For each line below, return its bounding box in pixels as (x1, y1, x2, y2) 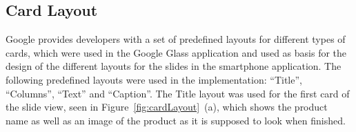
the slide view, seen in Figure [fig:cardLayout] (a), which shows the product (6, 100, 328, 114)
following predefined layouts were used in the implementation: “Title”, (6, 72, 302, 86)
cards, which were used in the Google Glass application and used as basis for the (6, 45, 347, 59)
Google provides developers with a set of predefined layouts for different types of (6, 32, 346, 46)
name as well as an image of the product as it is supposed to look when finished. (6, 113, 346, 127)
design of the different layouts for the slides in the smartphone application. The (6, 59, 342, 73)
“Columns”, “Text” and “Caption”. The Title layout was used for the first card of (6, 86, 350, 100)
